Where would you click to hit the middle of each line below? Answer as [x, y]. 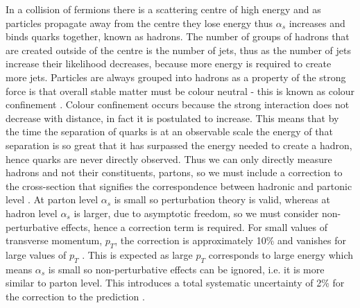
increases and [317, 23]
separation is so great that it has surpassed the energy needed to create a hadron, [179, 145]
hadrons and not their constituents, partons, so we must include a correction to [174, 172]
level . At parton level [52, 199]
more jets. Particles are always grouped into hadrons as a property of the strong [176, 77]
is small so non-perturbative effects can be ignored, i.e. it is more [186, 269]
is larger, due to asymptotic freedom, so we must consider [196, 213]
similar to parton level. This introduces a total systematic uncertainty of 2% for [175, 283]
